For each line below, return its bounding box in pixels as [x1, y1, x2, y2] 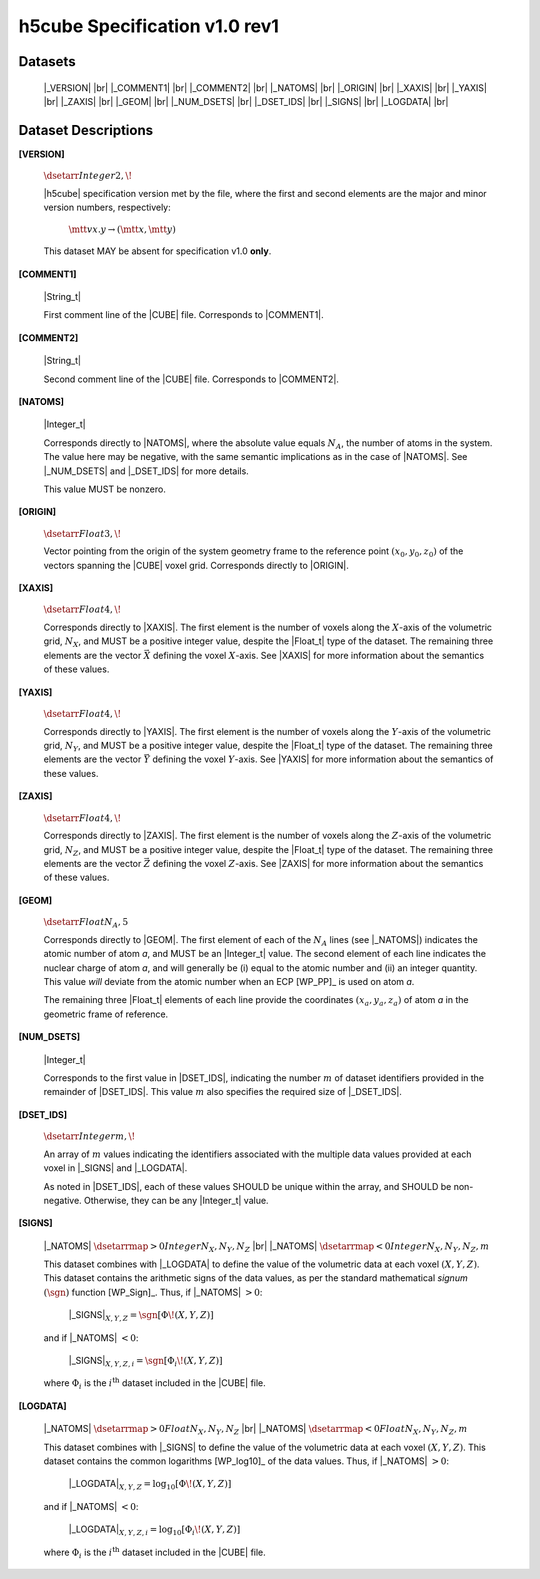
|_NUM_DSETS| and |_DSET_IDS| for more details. [43, 465, 249, 477]
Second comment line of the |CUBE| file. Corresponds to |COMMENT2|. [43, 373, 340, 385]
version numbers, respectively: [43, 201, 171, 214]
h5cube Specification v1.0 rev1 [18, 15, 280, 37]
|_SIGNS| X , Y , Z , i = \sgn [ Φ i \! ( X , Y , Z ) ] [68, 1355, 223, 1369]
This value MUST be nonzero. [43, 483, 167, 495]
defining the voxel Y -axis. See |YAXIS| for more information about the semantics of [151, 753, 494, 765]
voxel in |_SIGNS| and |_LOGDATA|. [43, 1162, 188, 1174]
